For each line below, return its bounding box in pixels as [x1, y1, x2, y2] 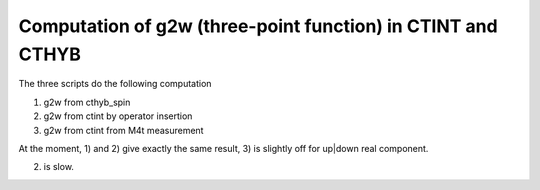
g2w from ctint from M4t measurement [43, 124, 204, 136]
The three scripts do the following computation [18, 78, 212, 90]
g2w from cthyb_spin [43, 96, 131, 108]
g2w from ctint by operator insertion [43, 110, 193, 122]
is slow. [43, 161, 75, 173]
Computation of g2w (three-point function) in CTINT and [18, 15, 499, 37]
